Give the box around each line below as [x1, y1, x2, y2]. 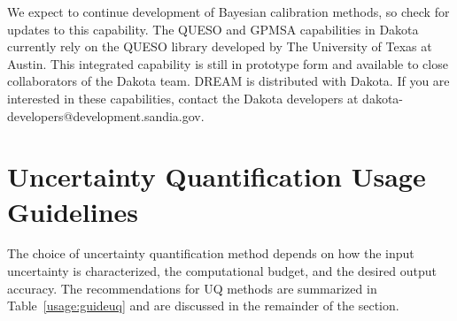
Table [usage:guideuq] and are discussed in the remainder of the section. [7, 296, 399, 315]
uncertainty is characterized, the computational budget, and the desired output [7, 262, 437, 280]
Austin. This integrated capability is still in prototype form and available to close [7, 54, 448, 73]
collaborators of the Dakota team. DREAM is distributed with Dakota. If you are [7, 72, 450, 90]
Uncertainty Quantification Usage [7, 158, 426, 195]
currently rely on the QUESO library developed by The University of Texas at [7, 37, 432, 56]
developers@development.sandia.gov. [7, 106, 205, 125]
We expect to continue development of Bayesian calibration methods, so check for [7, 3, 450, 20]
